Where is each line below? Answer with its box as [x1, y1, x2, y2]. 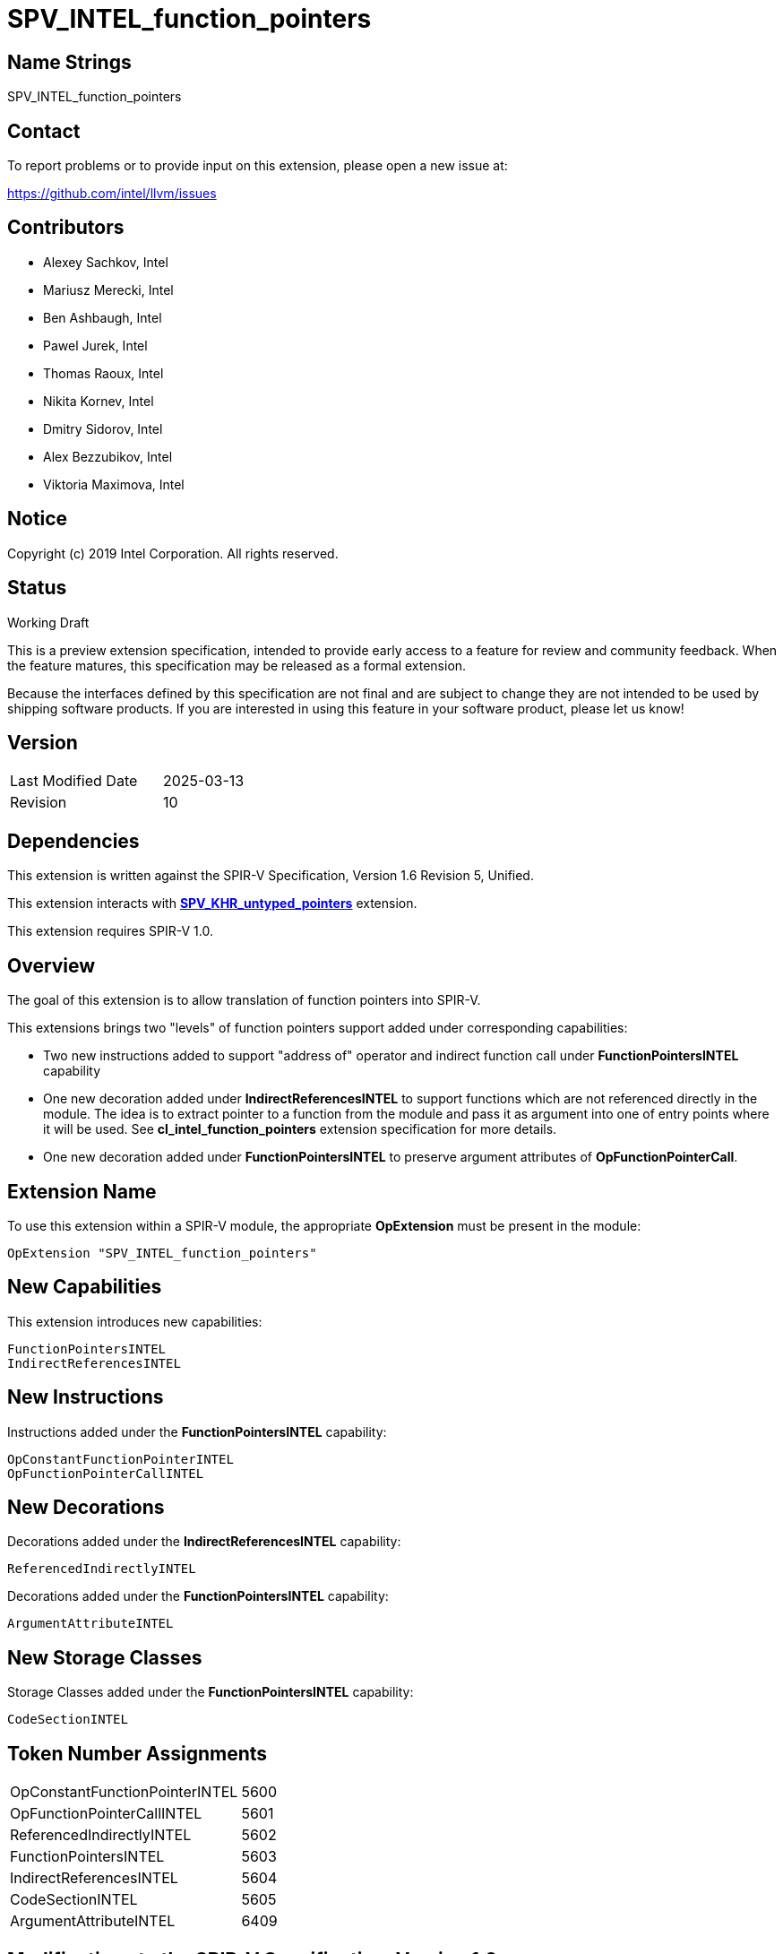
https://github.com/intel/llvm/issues [7, 186, 217, 202]
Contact [7, 119, 81, 143]
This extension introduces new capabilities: [7, 1313, 262, 1329]
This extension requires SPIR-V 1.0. [7, 923, 213, 939]
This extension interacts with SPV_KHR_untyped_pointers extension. [7, 895, 417, 912]
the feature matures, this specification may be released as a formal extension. [7, 657, 467, 673]
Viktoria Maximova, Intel [43, 476, 185, 492]
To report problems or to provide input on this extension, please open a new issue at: [7, 158, 508, 174]
